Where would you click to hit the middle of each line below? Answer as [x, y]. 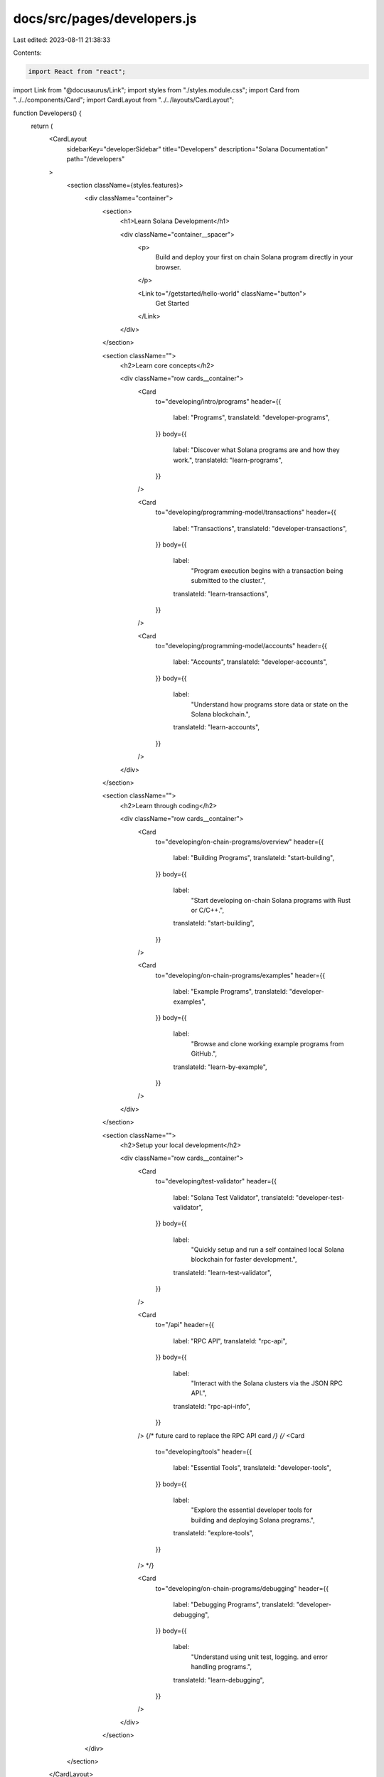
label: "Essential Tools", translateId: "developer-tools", [252, 1468]
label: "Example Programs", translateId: [230, 992]
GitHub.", [204, 1054]
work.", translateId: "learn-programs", [228, 460]
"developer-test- [320, 1197]
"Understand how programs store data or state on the [270, 704]
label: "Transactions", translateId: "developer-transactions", [260, 528]
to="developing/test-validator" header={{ [216, 1181]
